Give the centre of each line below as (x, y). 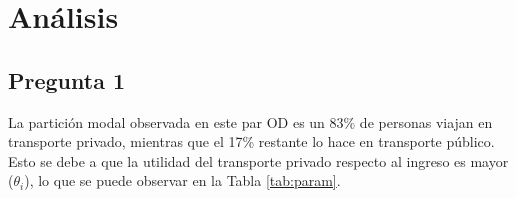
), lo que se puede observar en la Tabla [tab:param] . (182, 180)
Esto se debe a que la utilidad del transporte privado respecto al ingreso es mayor (258, 160)
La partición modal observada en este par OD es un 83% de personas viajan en (250, 121)
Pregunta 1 (67, 79)
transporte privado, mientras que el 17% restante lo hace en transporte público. (251, 141)
